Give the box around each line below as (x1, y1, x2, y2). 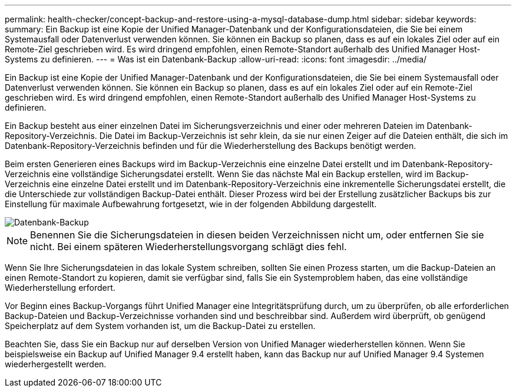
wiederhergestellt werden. (5, 359, 107, 369)
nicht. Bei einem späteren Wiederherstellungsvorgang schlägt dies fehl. (30, 241, 347, 253)
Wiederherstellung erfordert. (5, 283, 115, 293)
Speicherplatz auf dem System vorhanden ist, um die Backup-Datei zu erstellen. (5, 321, 316, 331)
